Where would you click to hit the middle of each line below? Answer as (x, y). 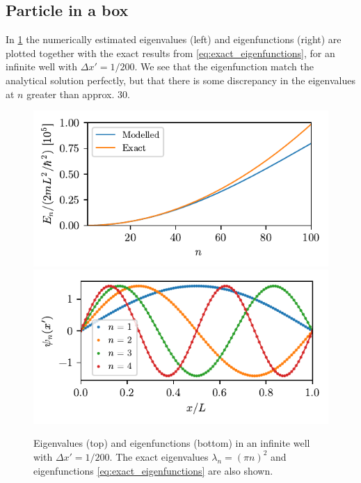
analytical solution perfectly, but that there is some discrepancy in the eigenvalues (180, 80)
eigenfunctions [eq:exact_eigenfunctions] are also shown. (153, 470)
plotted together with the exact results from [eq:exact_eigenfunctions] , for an (170, 53)
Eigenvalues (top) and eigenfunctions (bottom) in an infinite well (172, 443)
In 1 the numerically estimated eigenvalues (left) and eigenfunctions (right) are (174, 39)
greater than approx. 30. (78, 94)
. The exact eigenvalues (159, 456)
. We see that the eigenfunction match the (224, 66)
